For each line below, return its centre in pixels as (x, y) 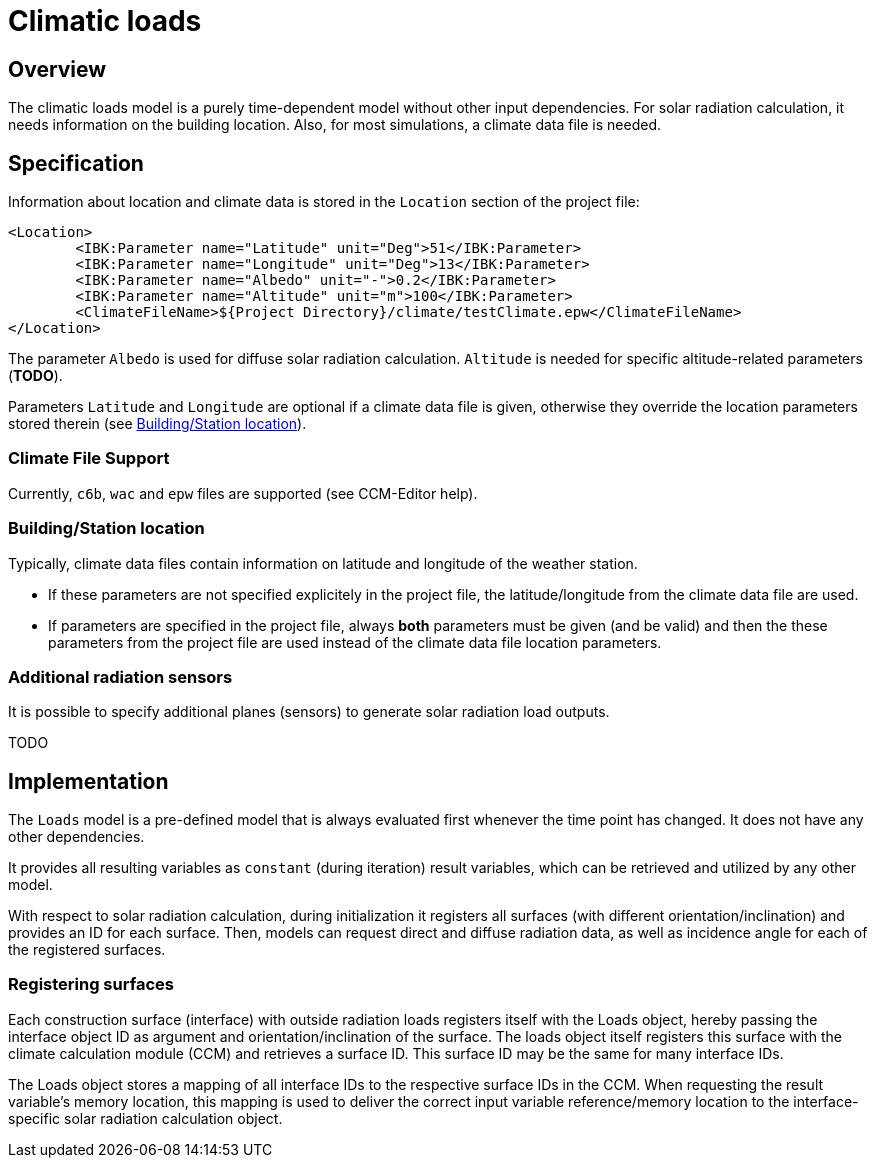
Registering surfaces (91, 984)
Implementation (88, 781)
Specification (76, 163)
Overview (57, 69)
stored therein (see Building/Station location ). (157, 424)
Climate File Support (89, 458)
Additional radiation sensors (120, 676)
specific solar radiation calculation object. (145, 1118)
